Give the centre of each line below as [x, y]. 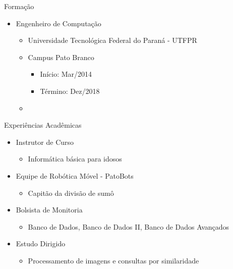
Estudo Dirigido [41, 244]
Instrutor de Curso [45, 142]
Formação [19, 6]
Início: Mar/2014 [66, 74]
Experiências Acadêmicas [43, 125]
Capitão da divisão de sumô [71, 193]
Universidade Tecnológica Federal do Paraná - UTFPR [112, 40]
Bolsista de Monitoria [49, 210]
